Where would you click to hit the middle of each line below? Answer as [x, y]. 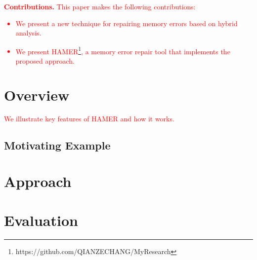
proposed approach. [45, 61]
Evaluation [41, 220]
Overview [37, 94]
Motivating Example [57, 145]
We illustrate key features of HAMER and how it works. [89, 118]
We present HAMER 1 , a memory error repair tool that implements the [123, 50]
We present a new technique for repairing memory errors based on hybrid [127, 23]
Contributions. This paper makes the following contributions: [100, 6]
